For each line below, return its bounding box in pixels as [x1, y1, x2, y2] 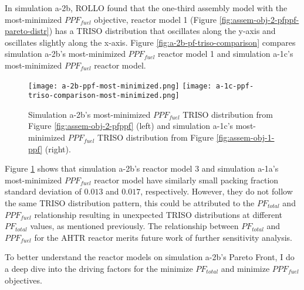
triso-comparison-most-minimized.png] [28, 91, 180, 100]
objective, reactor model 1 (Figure [94, 13, 217, 25]
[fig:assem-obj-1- [216, 131, 275, 144]
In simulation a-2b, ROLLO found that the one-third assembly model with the [5, 2, 288, 13]
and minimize [221, 262, 270, 274]
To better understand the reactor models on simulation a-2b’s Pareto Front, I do [5, 251, 295, 263]
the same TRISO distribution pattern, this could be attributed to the [5, 197, 255, 209]
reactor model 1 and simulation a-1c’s [157, 47, 293, 60]
